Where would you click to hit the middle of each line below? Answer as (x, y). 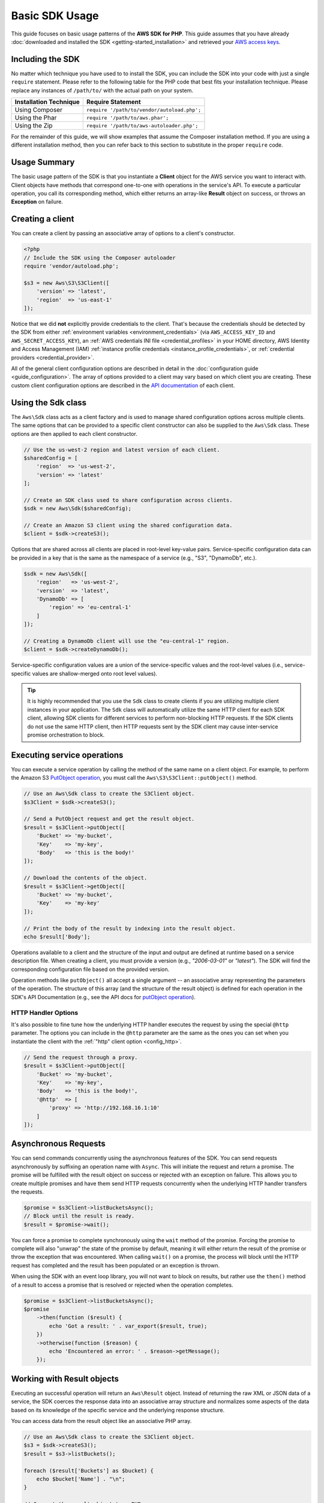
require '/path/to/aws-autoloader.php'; (142, 125)
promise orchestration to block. (66, 735)
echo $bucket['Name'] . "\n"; (81, 1479)
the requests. (28, 1192)
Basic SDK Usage (55, 16)
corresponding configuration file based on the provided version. (90, 969)
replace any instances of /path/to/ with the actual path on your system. (102, 90)
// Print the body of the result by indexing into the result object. (130, 928)
